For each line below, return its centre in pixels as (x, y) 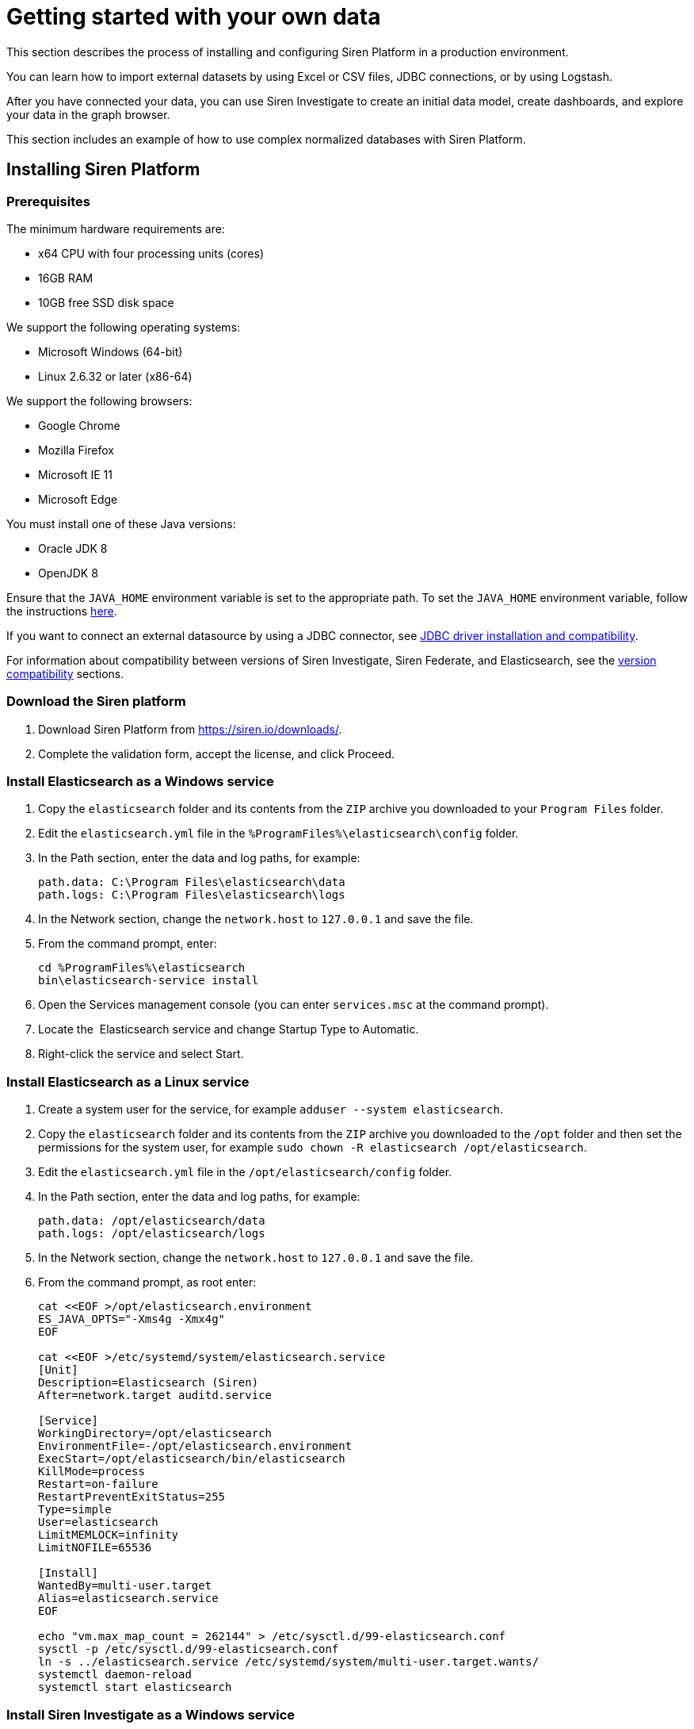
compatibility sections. (65, 673)
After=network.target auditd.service (155, 1395)
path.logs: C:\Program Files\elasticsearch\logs (192, 895)
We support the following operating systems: (124, 327)
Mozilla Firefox (76, 450)
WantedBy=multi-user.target (125, 1586)
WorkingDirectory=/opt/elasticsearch (155, 1434)
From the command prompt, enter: (128, 944)
